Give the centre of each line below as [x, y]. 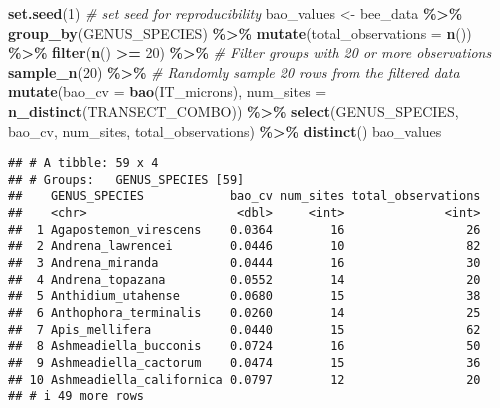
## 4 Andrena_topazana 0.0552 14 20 [244, 279]
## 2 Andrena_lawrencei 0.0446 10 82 [244, 246]
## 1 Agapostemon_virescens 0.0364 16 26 [244, 229]
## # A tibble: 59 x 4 [83, 163]
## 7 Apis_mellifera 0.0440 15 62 [244, 329]
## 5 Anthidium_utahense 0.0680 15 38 [244, 296]
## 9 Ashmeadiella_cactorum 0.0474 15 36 [244, 363]
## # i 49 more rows [76, 396]
